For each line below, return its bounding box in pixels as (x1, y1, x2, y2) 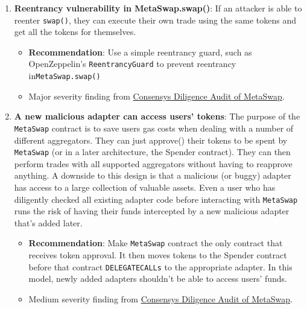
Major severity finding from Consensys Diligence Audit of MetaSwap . (28, 89, 285, 102)
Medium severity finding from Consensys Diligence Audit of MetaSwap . (28, 292, 293, 305)
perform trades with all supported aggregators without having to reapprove (14, 157, 293, 170)
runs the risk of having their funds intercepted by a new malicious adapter (14, 205, 290, 217)
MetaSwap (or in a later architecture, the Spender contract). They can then (14, 145, 291, 158)
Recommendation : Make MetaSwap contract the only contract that (28, 237, 283, 249)
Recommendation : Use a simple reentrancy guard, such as (28, 45, 252, 58)
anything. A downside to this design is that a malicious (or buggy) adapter (14, 169, 291, 182)
